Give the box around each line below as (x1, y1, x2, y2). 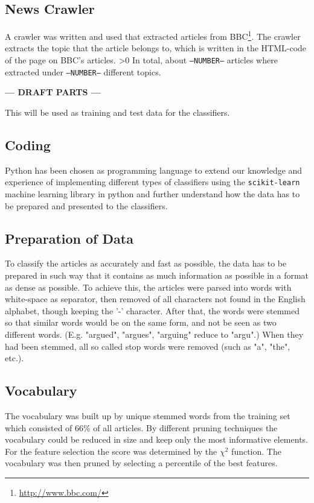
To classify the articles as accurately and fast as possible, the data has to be (5, 257, 287, 270)
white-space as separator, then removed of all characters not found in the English (5, 293, 306, 305)
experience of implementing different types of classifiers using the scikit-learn (5, 176, 300, 188)
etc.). (5, 352, 24, 364)
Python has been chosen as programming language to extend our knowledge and (5, 163, 303, 176)
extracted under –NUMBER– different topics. (5, 65, 161, 78)
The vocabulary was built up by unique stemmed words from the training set (5, 409, 290, 422)
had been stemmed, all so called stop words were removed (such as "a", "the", (5, 340, 290, 352)
